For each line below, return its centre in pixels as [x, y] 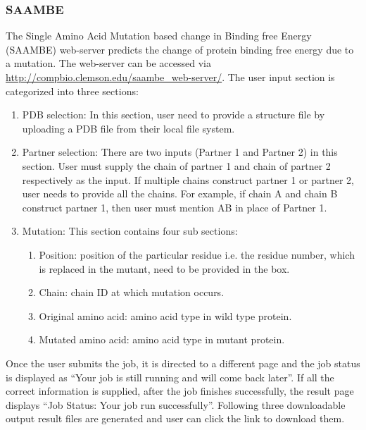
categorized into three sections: [72, 91]
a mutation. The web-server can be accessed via [108, 63]
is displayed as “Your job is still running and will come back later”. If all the [170, 377]
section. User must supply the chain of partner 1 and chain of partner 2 [176, 165]
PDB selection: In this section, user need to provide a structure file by [173, 115]
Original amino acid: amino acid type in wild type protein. [165, 315]
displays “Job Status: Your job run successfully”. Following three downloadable [176, 404]
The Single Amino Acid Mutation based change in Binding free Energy [159, 36]
